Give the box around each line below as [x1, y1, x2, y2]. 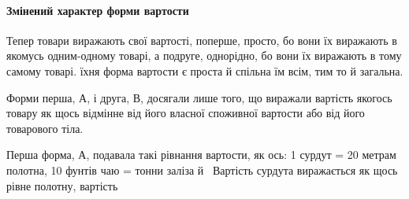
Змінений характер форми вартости [6, 2, 189, 18]
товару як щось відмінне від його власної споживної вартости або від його [6, 105, 365, 121]
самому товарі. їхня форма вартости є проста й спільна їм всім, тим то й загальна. [6, 62, 403, 79]
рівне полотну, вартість [6, 177, 118, 193]
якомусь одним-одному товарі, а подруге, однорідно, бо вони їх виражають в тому [6, 47, 402, 64]
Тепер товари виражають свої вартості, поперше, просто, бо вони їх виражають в [6, 31, 397, 48]
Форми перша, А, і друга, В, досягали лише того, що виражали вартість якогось [6, 89, 392, 105]
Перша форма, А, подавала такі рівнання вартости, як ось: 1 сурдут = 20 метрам [6, 146, 396, 163]
